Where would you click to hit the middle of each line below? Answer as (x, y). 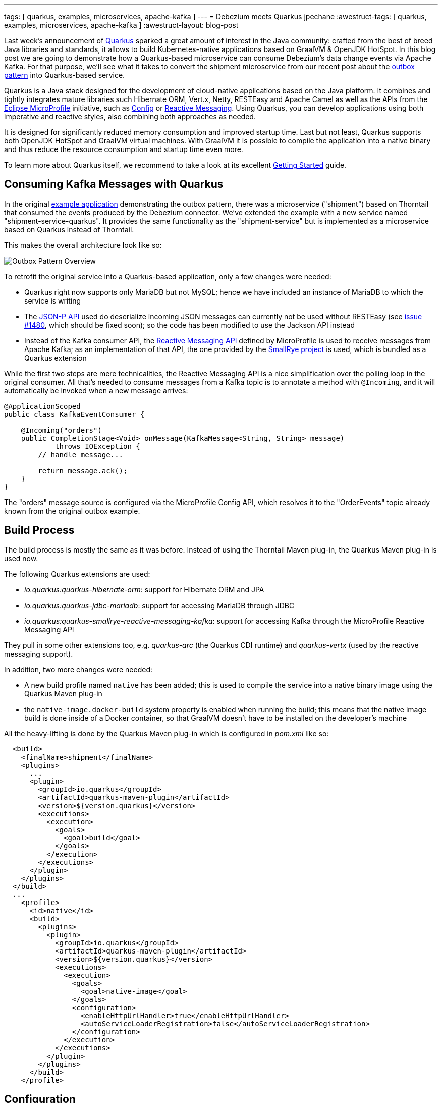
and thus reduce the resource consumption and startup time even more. (124, 149)
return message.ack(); (83, 470)
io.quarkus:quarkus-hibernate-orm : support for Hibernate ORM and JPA (144, 589)
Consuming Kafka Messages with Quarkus (114, 184)
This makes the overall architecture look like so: (83, 245)
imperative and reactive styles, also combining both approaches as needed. (130, 116)
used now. (21, 558)
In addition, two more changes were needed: (78, 669)
